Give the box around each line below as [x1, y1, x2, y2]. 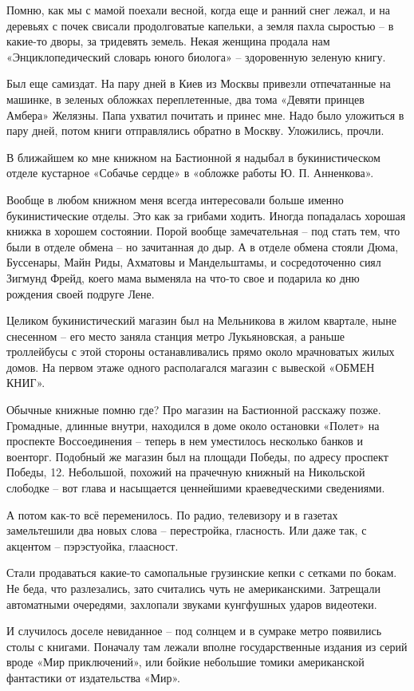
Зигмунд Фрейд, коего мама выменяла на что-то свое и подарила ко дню [6, 269, 360, 286]
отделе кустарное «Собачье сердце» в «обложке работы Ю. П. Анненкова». [6, 164, 374, 181]
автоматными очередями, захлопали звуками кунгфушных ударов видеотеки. [6, 595, 377, 612]
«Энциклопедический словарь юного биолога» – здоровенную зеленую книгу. [6, 48, 386, 65]
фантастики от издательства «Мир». [6, 669, 180, 685]
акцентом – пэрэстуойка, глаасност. [6, 537, 179, 554]
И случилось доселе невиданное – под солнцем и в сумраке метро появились [6, 622, 382, 639]
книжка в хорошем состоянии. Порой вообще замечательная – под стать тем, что [6, 223, 400, 239]
